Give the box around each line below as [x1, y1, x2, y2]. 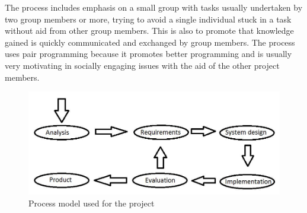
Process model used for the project [28, 196, 155, 209]
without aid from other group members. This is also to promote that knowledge [5, 24, 294, 37]
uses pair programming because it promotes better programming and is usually [5, 47, 292, 60]
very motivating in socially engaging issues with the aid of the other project [5, 59, 280, 71]
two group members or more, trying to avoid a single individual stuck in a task [5, 12, 292, 25]
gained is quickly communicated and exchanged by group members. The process [5, 36, 295, 48]
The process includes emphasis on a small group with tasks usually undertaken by [5, 1, 303, 13]
